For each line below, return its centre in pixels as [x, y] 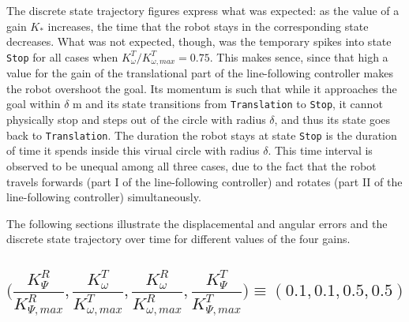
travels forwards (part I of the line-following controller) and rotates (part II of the [204, 181]
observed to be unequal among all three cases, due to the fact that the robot [191, 165]
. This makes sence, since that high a [299, 56]
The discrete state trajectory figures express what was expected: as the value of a [203, 10]
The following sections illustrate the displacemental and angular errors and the [197, 223]
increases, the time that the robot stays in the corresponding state [208, 26]
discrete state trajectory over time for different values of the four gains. [178, 239]
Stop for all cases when [62, 56]
